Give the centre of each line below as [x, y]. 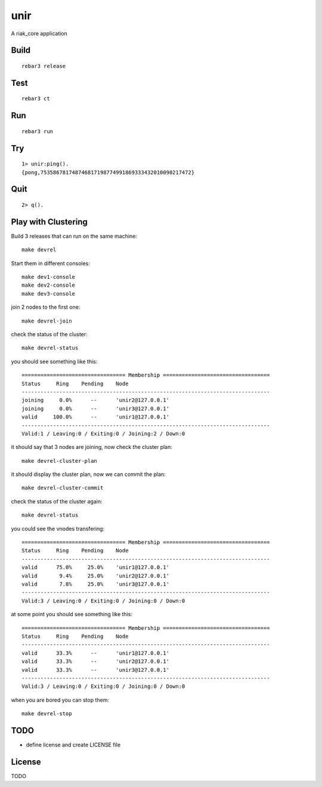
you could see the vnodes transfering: [58, 528]
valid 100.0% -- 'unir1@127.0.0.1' [96, 417]
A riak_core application [39, 33]
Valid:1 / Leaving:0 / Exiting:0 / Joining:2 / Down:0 [103, 434]
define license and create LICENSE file [73, 745]
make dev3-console [49, 293]
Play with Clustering [49, 222]
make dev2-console [49, 285]
